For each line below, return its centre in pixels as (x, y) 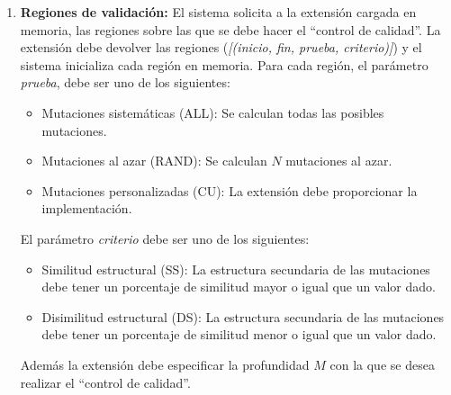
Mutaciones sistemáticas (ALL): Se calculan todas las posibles (213, 112)
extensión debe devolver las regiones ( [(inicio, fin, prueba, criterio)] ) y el (221, 47)
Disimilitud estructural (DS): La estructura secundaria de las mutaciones (243, 316)
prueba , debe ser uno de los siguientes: (125, 82)
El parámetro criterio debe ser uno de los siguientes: (165, 238)
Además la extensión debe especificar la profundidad (165, 364)
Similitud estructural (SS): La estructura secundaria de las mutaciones (236, 269)
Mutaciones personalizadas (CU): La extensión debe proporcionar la (230, 190)
